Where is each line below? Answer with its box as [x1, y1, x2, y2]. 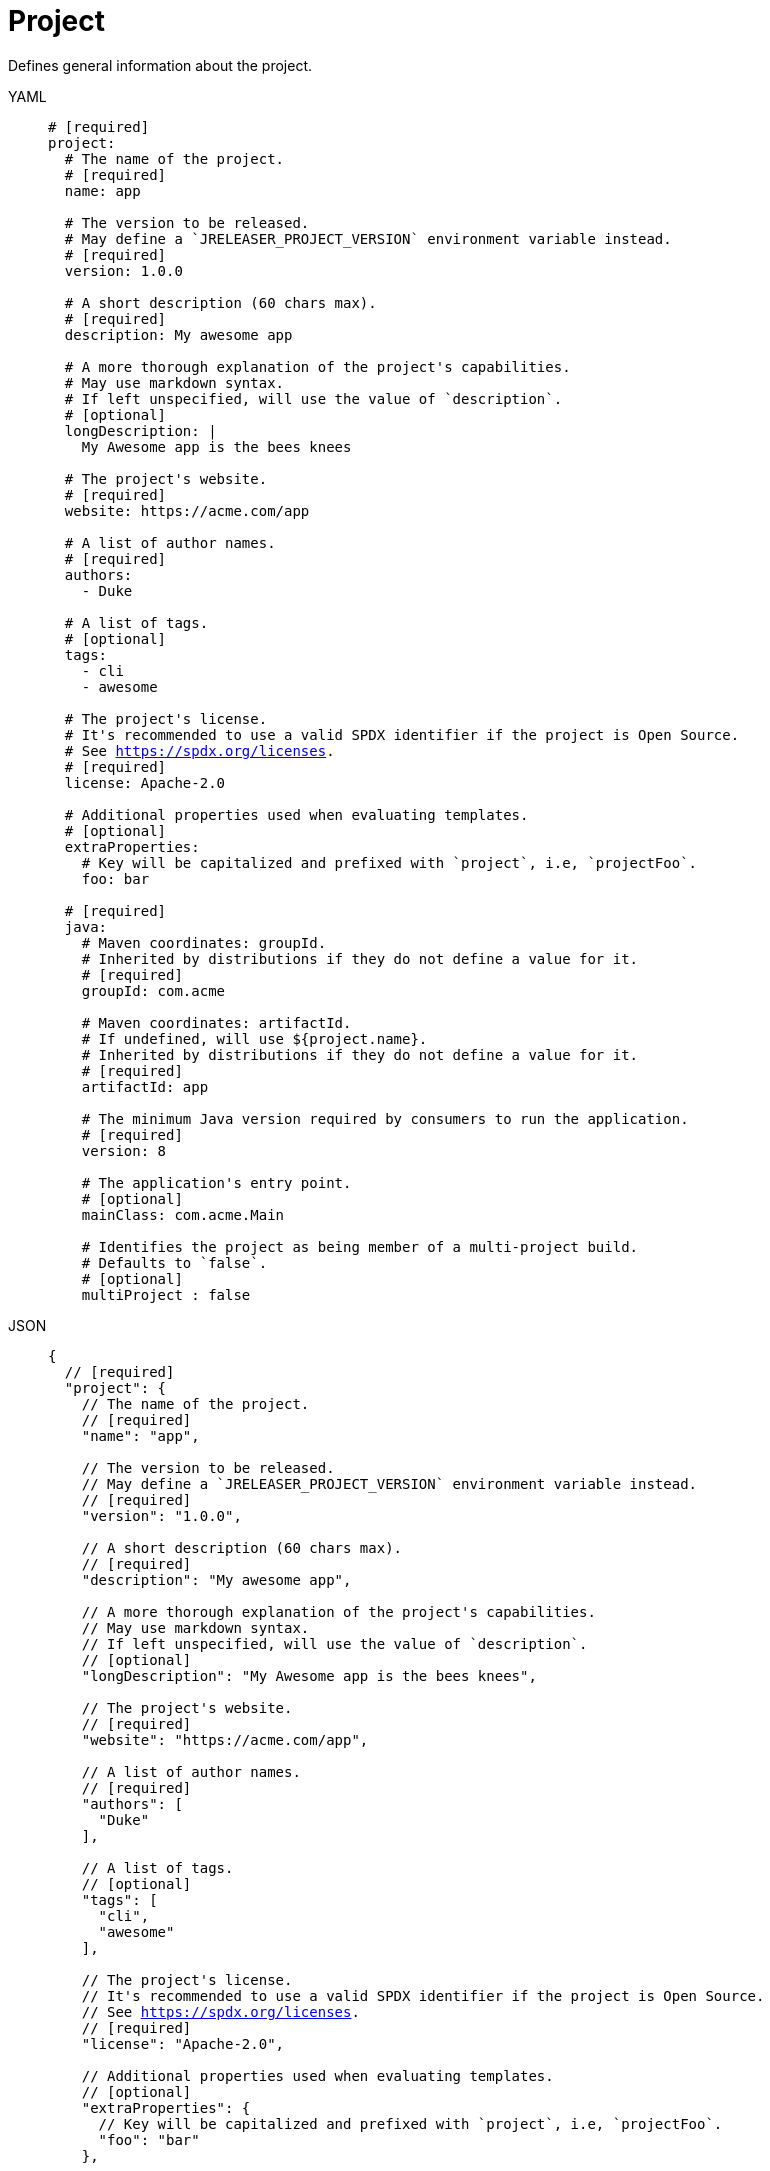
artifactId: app [81, 1078, 209, 1095]
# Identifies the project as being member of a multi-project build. [81, 1238, 639, 1255]
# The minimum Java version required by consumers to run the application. [81, 1110, 689, 1127]
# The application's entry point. [81, 1174, 352, 1191]
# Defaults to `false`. [81, 1254, 268, 1271]
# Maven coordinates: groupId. [81, 934, 327, 951]
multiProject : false [81, 1286, 251, 1303]
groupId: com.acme [81, 982, 226, 999]
